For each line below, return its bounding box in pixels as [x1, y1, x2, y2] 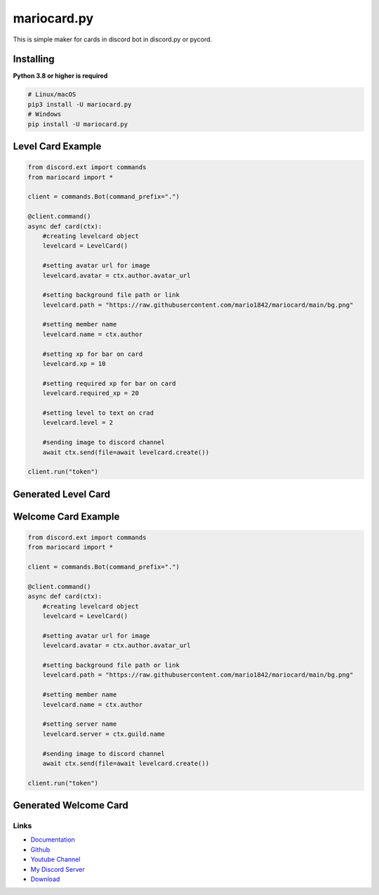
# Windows [27, 110, 62, 119]
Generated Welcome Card [13, 800, 129, 811]
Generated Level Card [13, 488, 110, 500]
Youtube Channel [30, 855, 81, 863]
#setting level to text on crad [42, 409, 154, 417]
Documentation [30, 835, 75, 844]
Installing [13, 53, 55, 65]
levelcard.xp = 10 [42, 360, 106, 368]
